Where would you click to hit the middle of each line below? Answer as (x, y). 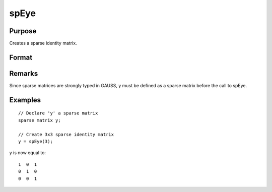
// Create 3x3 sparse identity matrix (66, 134)
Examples (25, 100)
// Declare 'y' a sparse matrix (58, 113)
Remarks (24, 73)
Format (21, 57)
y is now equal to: (28, 153)
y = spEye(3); (36, 141)
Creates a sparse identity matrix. (43, 43)
